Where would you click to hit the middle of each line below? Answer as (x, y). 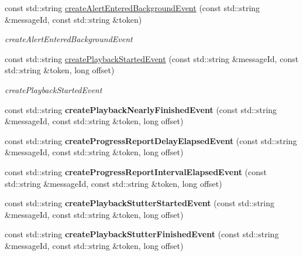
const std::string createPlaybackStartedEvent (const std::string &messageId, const (152, 58)
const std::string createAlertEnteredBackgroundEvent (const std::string (132, 8)
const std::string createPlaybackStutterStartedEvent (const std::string (140, 203)
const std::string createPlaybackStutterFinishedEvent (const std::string (142, 234)
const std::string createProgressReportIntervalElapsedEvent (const (136, 171)
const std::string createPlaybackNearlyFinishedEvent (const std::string (141, 109)
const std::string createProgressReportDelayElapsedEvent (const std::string (151, 140)
